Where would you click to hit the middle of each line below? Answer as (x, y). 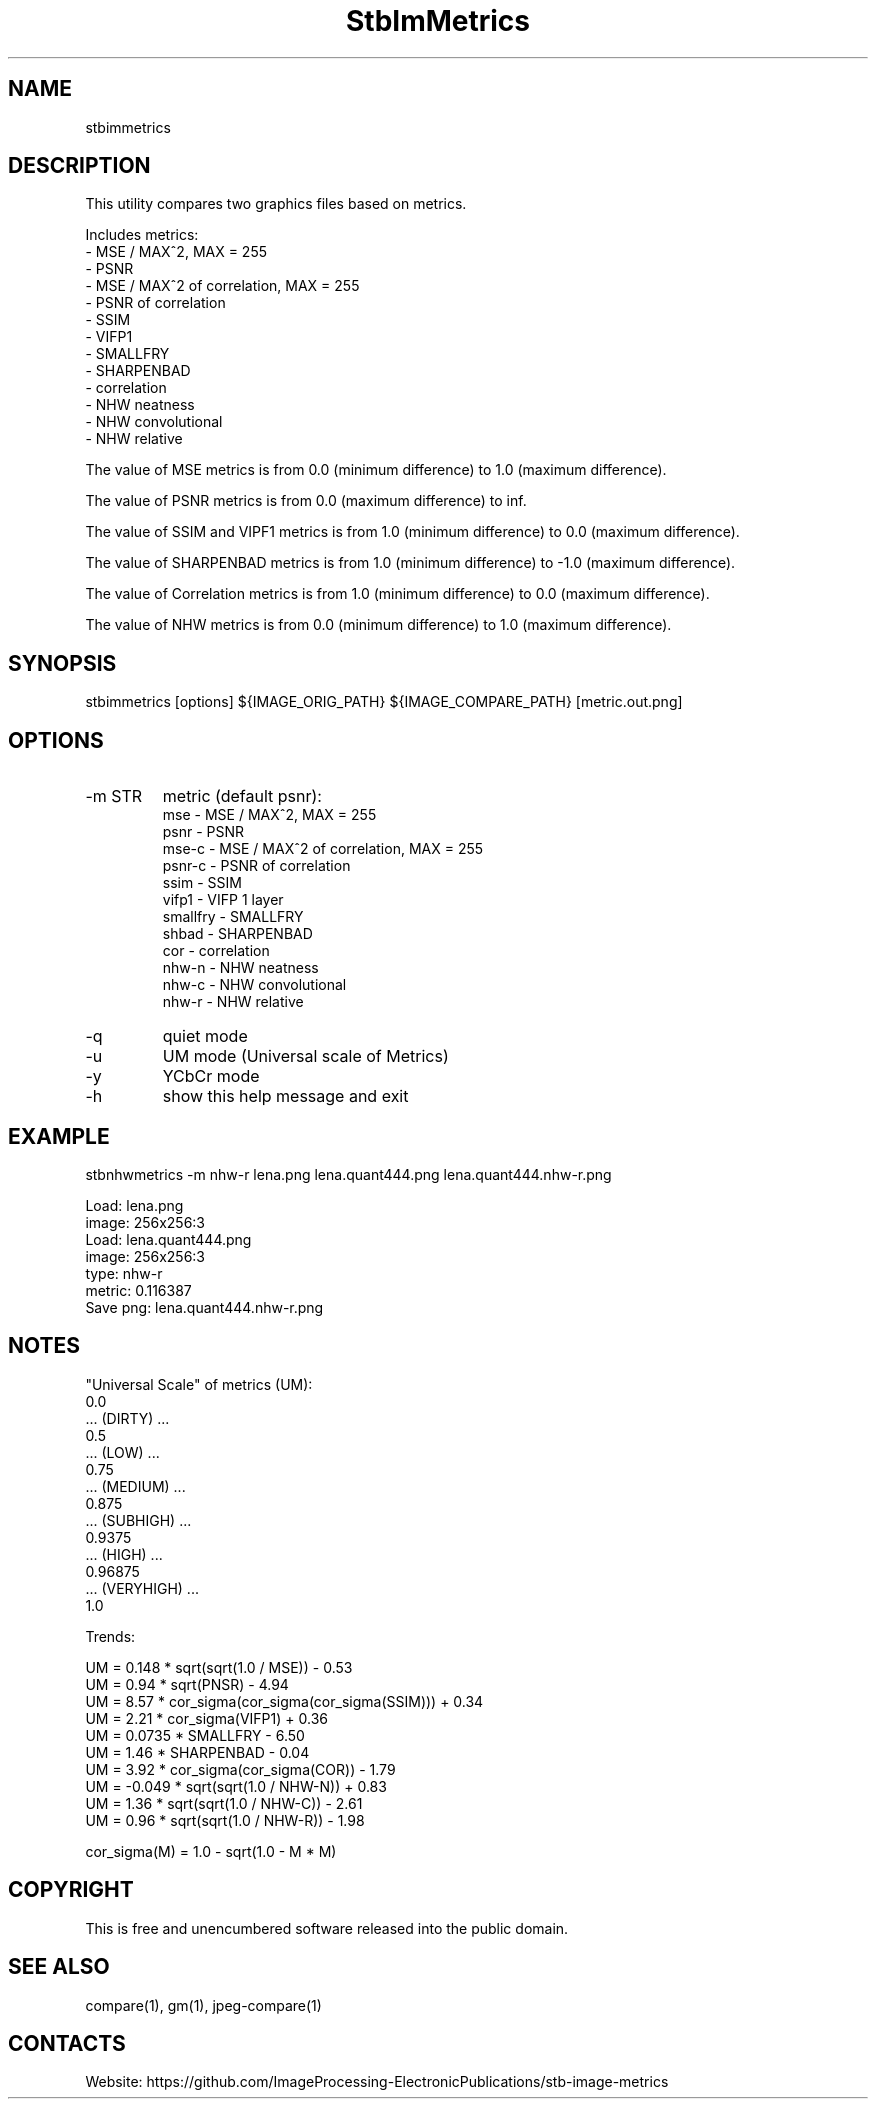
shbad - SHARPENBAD (237, 934)
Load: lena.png (134, 1205)
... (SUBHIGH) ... (138, 1520)
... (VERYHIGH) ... (142, 1588)
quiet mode (205, 1036)
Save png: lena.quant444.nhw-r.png (204, 1307)
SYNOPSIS (62, 663)
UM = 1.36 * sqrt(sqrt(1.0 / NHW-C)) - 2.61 (224, 1803)
